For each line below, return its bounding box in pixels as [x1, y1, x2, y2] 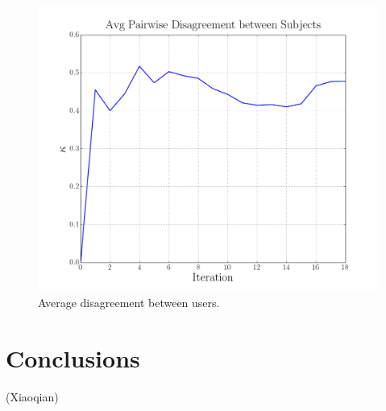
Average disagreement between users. [38, 293, 220, 310]
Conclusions [6, 341, 140, 374]
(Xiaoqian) [6, 388, 59, 405]
